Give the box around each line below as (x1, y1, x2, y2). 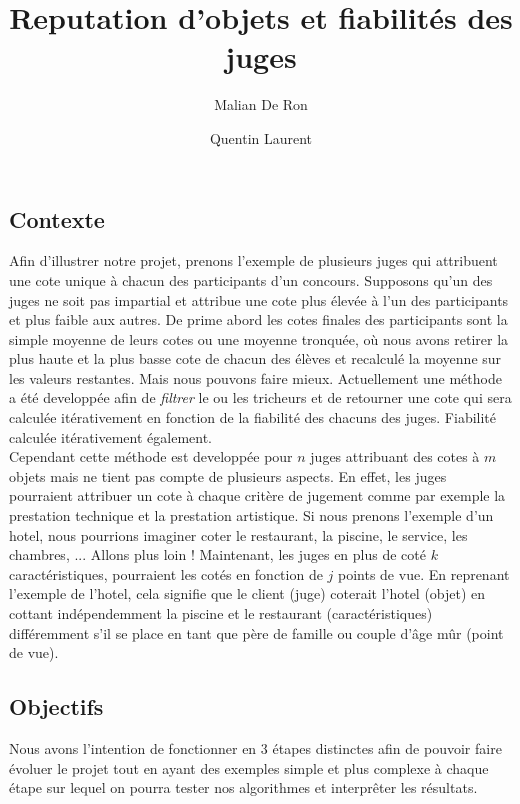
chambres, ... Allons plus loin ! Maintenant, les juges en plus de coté (9, 544, 426, 565)
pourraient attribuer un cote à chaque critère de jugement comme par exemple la (9, 485, 506, 506)
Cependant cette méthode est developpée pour (9, 446, 293, 467)
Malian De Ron (214, 94, 308, 115)
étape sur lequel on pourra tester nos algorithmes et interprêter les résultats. (9, 777, 478, 798)
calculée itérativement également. (9, 426, 212, 447)
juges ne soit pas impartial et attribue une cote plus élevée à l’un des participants (9, 289, 509, 310)
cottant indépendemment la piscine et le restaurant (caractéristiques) (9, 603, 433, 623)
